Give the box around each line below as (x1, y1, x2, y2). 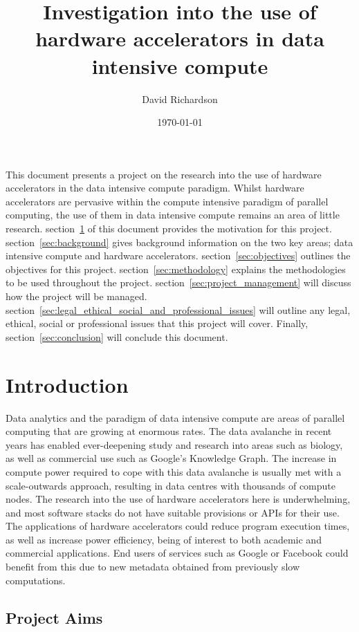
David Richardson (142, 91, 218, 106)
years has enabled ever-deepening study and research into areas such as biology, (6, 437, 343, 452)
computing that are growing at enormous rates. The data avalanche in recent (6, 424, 332, 438)
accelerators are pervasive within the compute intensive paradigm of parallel (6, 194, 329, 208)
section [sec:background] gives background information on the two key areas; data (6, 234, 353, 249)
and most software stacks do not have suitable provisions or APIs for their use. (6, 505, 340, 519)
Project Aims (6, 606, 103, 628)
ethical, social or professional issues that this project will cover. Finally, (6, 316, 309, 331)
